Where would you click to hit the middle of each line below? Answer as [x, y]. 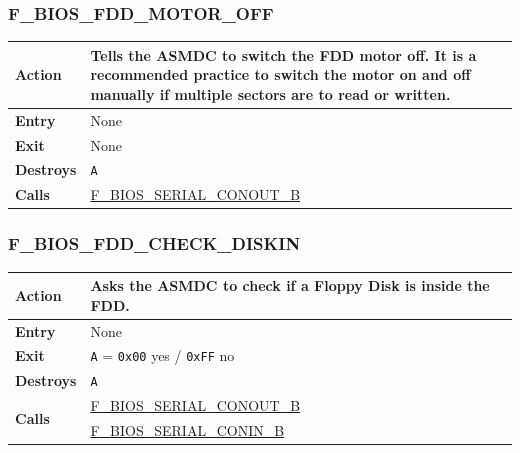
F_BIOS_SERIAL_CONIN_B [187, 430]
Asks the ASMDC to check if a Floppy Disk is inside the [290, 285]
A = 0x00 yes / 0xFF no [162, 355]
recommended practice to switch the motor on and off [280, 74]
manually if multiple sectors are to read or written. [270, 93]
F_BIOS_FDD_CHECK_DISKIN [154, 243]
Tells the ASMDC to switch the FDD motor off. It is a [283, 54]
